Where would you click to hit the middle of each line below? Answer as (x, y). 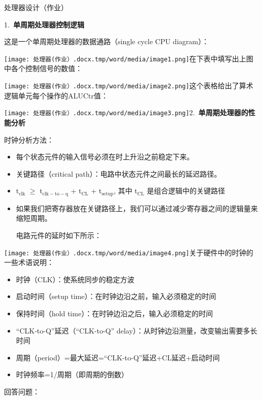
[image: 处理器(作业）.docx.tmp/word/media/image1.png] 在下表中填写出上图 (129, 58)
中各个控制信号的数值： (43, 68)
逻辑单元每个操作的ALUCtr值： (56, 95)
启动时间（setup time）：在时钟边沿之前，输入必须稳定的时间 (116, 296)
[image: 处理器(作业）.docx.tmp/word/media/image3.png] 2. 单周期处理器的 (126, 112)
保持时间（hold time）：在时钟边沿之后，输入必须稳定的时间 (114, 313)
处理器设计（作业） (36, 7)
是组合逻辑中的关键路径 (186, 191)
